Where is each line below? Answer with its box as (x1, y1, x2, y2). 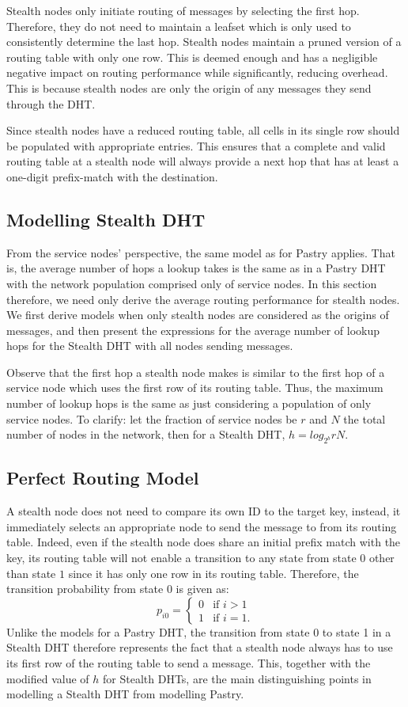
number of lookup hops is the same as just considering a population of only (6, 395, 372, 412)
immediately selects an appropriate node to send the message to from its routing (6, 518, 397, 534)
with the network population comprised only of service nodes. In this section (6, 275, 377, 291)
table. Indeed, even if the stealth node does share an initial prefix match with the (6, 534, 401, 550)
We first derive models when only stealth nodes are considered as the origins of (6, 306, 389, 323)
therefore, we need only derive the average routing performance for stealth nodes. (6, 291, 400, 307)
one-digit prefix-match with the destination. (6, 168, 218, 184)
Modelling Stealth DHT (6, 207, 206, 231)
